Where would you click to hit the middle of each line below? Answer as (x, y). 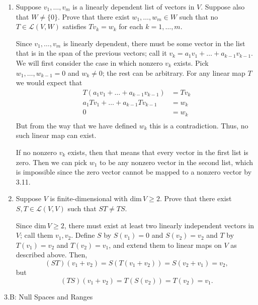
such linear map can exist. (56, 135)
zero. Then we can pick (51, 162)
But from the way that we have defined (76, 125)
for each (131, 26)
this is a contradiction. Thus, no (199, 125)
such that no (199, 16)
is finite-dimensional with (89, 198)
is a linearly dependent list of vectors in (134, 7)
